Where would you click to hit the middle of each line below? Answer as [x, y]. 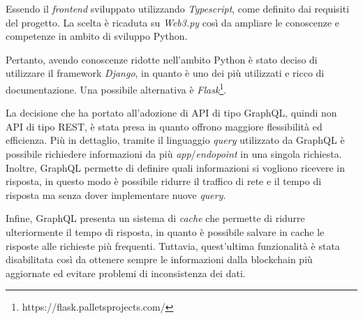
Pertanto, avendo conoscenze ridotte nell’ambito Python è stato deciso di [162, 59]
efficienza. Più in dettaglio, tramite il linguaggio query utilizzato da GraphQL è [175, 140]
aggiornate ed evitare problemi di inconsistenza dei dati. [126, 273]
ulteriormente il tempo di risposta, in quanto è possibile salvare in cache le [165, 231]
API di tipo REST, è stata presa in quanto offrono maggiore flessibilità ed [164, 126]
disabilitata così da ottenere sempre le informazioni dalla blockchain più [159, 259]
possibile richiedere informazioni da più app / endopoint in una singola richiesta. [174, 154]
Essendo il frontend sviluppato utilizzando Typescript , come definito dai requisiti [178, 8]
